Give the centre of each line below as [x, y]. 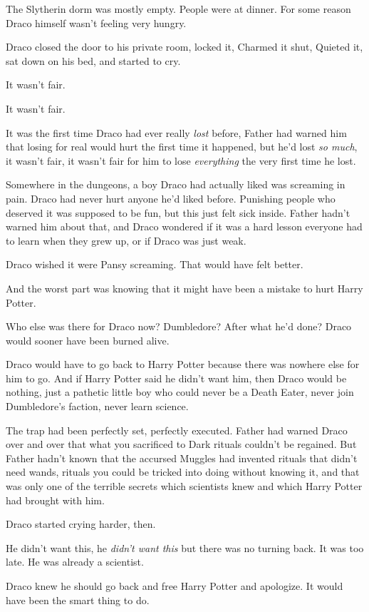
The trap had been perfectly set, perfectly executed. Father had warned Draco [177, 430]
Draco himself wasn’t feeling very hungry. [96, 22]
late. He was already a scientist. [75, 562]
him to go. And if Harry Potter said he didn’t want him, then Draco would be [176, 378]
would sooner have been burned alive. [88, 340]
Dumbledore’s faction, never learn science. [97, 406]
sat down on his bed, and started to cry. [93, 60]
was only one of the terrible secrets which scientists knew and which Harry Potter [184, 486]
